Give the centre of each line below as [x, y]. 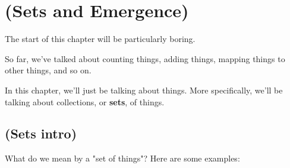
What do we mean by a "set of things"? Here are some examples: [122, 158]
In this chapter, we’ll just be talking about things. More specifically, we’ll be [144, 90]
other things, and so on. [48, 70]
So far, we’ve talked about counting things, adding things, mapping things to [145, 58]
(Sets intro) [41, 133]
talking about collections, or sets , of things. [85, 101]
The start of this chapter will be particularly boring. [100, 39]
